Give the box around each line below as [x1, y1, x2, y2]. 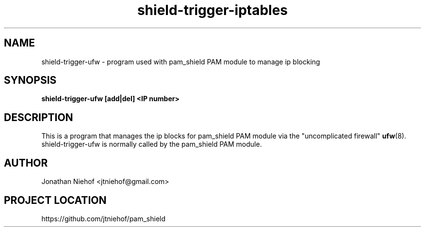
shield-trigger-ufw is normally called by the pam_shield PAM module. [41, 140, 262, 149]
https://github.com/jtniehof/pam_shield [41, 214, 166, 223]
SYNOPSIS [4, 74, 57, 87]
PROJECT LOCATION [4, 194, 107, 206]
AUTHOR [4, 156, 48, 169]
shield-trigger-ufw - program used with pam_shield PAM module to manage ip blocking [41, 57, 320, 66]
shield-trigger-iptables [137, 2, 288, 18]
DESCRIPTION [4, 111, 73, 123]
